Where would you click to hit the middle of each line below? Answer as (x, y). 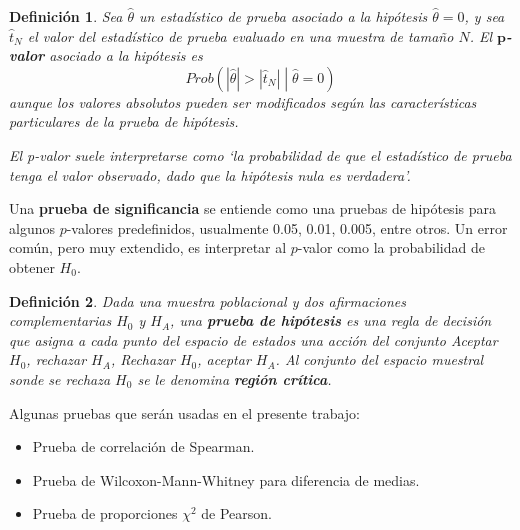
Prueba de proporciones (105, 513)
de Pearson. (236, 513)
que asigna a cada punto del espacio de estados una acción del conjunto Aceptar (253, 339)
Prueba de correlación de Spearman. (143, 446)
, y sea (484, 16)
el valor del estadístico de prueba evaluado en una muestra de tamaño (240, 35)
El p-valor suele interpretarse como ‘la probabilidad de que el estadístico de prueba (260, 154)
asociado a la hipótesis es (126, 55)
